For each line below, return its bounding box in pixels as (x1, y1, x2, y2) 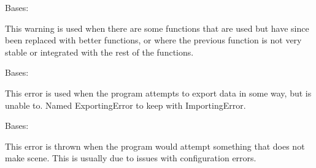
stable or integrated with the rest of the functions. (5, 45, 194, 58)
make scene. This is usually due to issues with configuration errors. (5, 152, 256, 164)
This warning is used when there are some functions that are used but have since (5, 21, 309, 34)
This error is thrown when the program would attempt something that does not (5, 139, 305, 152)
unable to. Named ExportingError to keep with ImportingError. (5, 98, 246, 111)
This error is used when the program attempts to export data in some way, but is (5, 86, 312, 99)
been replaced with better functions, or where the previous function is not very (5, 34, 302, 46)
